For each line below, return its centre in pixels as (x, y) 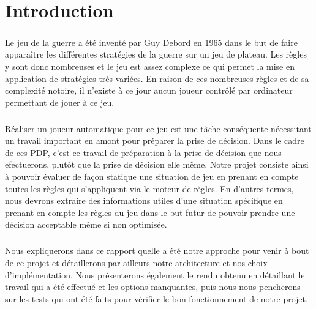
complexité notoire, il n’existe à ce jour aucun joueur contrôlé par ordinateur (149, 90)
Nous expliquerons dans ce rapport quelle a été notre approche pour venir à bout (157, 251)
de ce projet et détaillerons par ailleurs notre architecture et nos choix (136, 262)
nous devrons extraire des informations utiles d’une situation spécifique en (144, 200)
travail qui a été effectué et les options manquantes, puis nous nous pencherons (153, 287)
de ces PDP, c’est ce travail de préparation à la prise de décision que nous (143, 152)
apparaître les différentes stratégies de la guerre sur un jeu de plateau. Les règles (156, 54)
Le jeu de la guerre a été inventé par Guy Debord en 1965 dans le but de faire (151, 42)
